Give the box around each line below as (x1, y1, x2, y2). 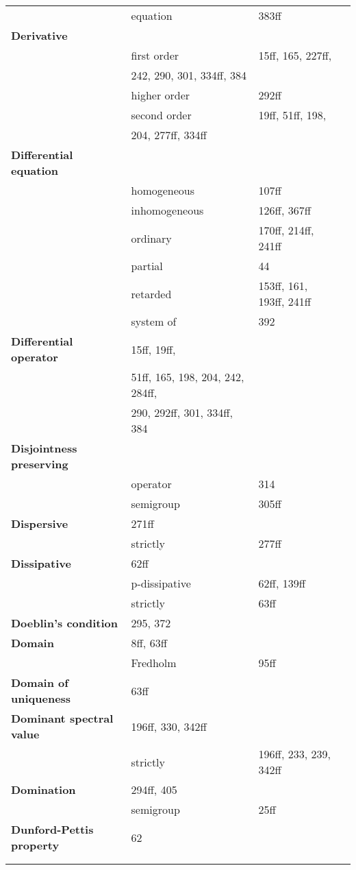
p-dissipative (131, 575, 191, 591)
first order (131, 47, 179, 63)
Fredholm (131, 655, 177, 670)
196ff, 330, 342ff (131, 718, 207, 734)
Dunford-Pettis (11, 821, 94, 837)
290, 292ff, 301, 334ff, (131, 404, 233, 420)
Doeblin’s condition (11, 615, 118, 631)
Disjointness (11, 440, 77, 456)
